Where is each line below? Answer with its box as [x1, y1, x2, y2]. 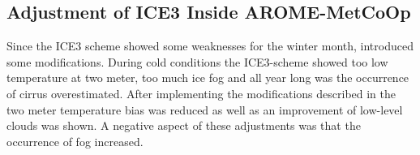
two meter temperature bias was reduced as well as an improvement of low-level [6, 101, 403, 118]
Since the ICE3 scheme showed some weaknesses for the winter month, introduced [6, 37, 414, 54]
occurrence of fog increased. [6, 132, 144, 149]
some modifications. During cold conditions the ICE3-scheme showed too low [6, 53, 388, 70]
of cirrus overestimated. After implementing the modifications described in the [6, 84, 396, 101]
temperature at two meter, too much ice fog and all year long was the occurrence [6, 69, 409, 86]
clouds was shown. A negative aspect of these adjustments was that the [6, 117, 361, 134]
